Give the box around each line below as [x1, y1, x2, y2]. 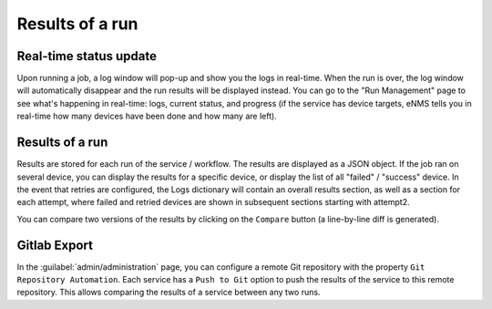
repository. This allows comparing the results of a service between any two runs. [16, 287, 321, 298]
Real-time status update [16, 48, 157, 64]
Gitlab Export [16, 237, 93, 252]
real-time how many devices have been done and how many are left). [16, 110, 277, 122]
